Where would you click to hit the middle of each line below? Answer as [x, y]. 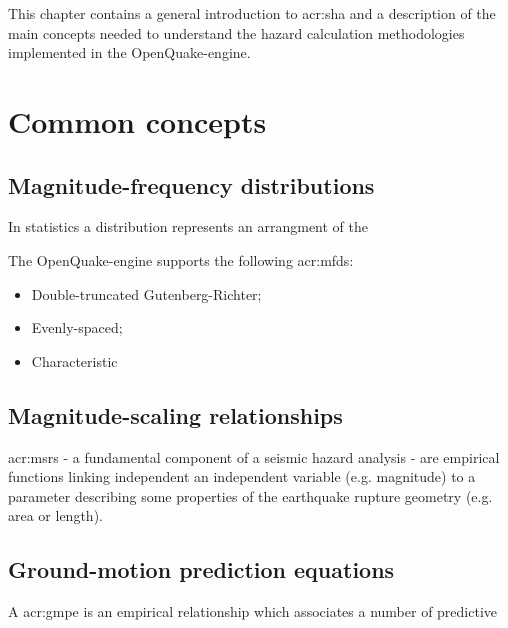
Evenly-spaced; [77, 327]
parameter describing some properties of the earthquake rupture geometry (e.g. [250, 495]
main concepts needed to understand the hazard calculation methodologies [236, 32]
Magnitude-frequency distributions [191, 184]
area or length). [55, 515]
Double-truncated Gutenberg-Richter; [146, 293]
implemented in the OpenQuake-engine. [129, 52]
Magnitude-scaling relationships [175, 414]
